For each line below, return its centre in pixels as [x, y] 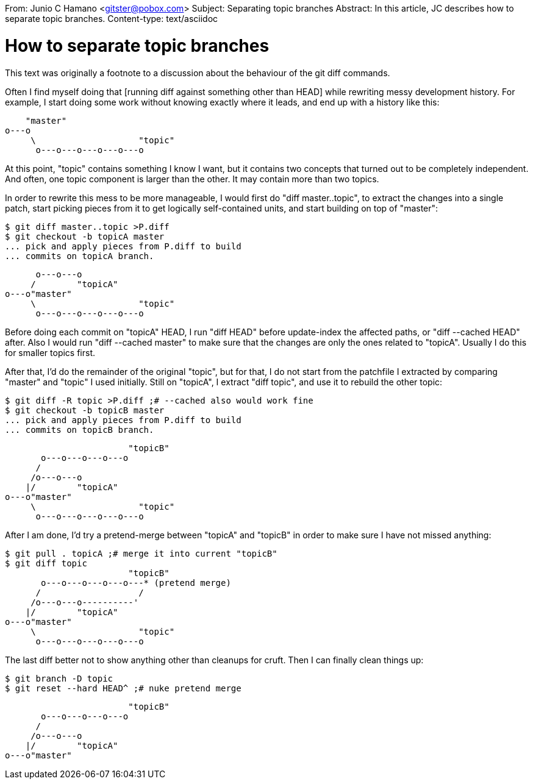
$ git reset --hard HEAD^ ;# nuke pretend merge [123, 688]
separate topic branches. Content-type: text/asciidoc [112, 19]
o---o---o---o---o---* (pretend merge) [136, 583]
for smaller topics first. [50, 352]
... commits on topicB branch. [80, 429]
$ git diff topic [46, 563]
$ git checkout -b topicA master [85, 236]
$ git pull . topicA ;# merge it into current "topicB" [141, 553]
